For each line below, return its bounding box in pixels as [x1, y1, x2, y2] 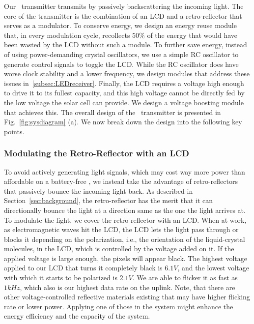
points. [4, 126, 25, 136]
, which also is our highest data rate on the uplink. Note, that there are [20, 282, 235, 292]
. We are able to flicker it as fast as [132, 272, 238, 283]
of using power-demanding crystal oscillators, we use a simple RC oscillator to [4, 49, 239, 59]
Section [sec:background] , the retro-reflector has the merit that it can [4, 195, 213, 206]
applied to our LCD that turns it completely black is [4, 263, 163, 273]
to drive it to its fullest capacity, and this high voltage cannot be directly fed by [4, 88, 245, 98]
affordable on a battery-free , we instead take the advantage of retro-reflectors [4, 176, 238, 186]
